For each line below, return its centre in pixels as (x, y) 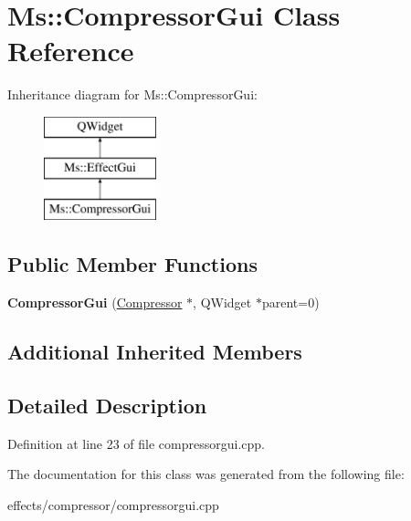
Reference (71, 51)
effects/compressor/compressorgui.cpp (113, 504)
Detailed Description (107, 405)
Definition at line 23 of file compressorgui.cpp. (137, 443)
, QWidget (222, 302)
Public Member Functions (132, 264)
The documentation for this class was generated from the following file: (206, 474)
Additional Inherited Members (155, 352)
